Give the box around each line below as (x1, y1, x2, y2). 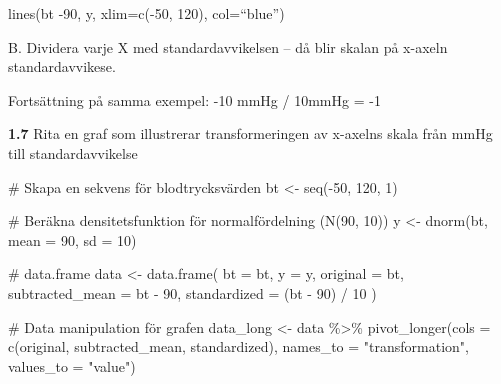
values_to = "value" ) (8, 355, 136, 376)
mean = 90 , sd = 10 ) (8, 229, 137, 250)
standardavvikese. (8, 56, 116, 77)
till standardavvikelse (8, 142, 138, 163)
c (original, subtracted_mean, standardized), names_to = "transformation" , (8, 336, 470, 357)
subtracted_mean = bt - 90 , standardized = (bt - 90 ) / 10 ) (8, 282, 377, 303)
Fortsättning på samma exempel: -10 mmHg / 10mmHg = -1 (8, 89, 381, 110)
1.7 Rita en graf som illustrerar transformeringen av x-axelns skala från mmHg (8, 123, 493, 144)
